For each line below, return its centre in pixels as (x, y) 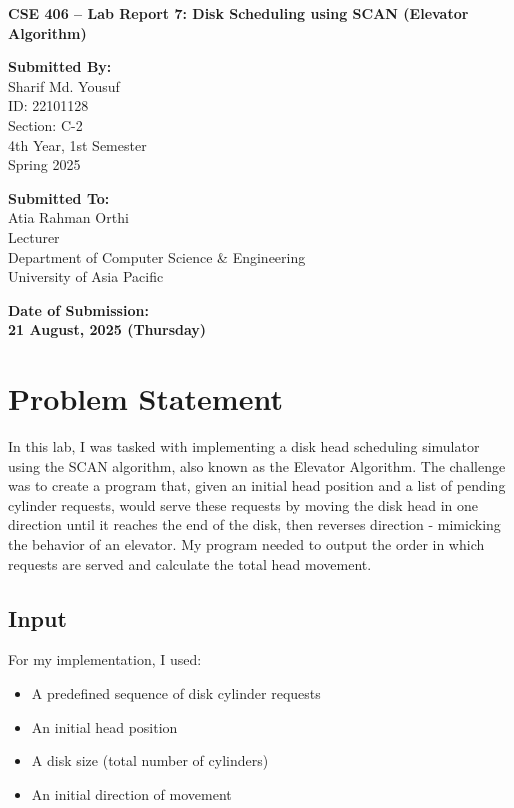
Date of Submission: (78, 309)
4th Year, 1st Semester (77, 144)
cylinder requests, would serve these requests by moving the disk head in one (243, 504)
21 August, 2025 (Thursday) (107, 329)
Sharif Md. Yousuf (64, 85)
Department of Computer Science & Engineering (157, 256)
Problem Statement (145, 398)
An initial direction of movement (131, 793)
